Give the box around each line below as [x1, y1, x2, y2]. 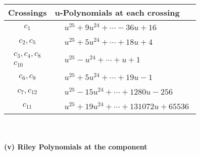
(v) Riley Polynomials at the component [4, 141, 147, 152]
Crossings [8, 7, 47, 18]
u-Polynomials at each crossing [55, 7, 180, 18]
